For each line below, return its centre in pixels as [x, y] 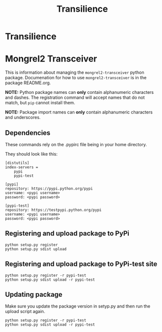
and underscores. [23, 117]
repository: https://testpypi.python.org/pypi [53, 210]
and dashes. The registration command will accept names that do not [75, 98]
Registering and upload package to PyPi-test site [81, 264]
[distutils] [17, 163]
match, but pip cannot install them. [40, 103]
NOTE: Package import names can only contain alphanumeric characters [79, 112]
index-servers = [22, 167]
